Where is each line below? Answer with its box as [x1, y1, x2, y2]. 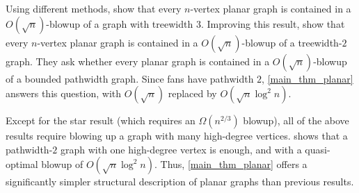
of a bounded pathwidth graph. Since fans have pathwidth [6, 71, 254, 85]
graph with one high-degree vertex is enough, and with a [60, 142, 302, 156]
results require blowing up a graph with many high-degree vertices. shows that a [6, 128, 348, 143]
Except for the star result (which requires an [6, 113, 196, 128]
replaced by [168, 86, 217, 101]
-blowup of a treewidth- [241, 35, 342, 49]
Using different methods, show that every [6, 1, 182, 15]
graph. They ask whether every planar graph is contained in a [6, 53, 270, 68]
